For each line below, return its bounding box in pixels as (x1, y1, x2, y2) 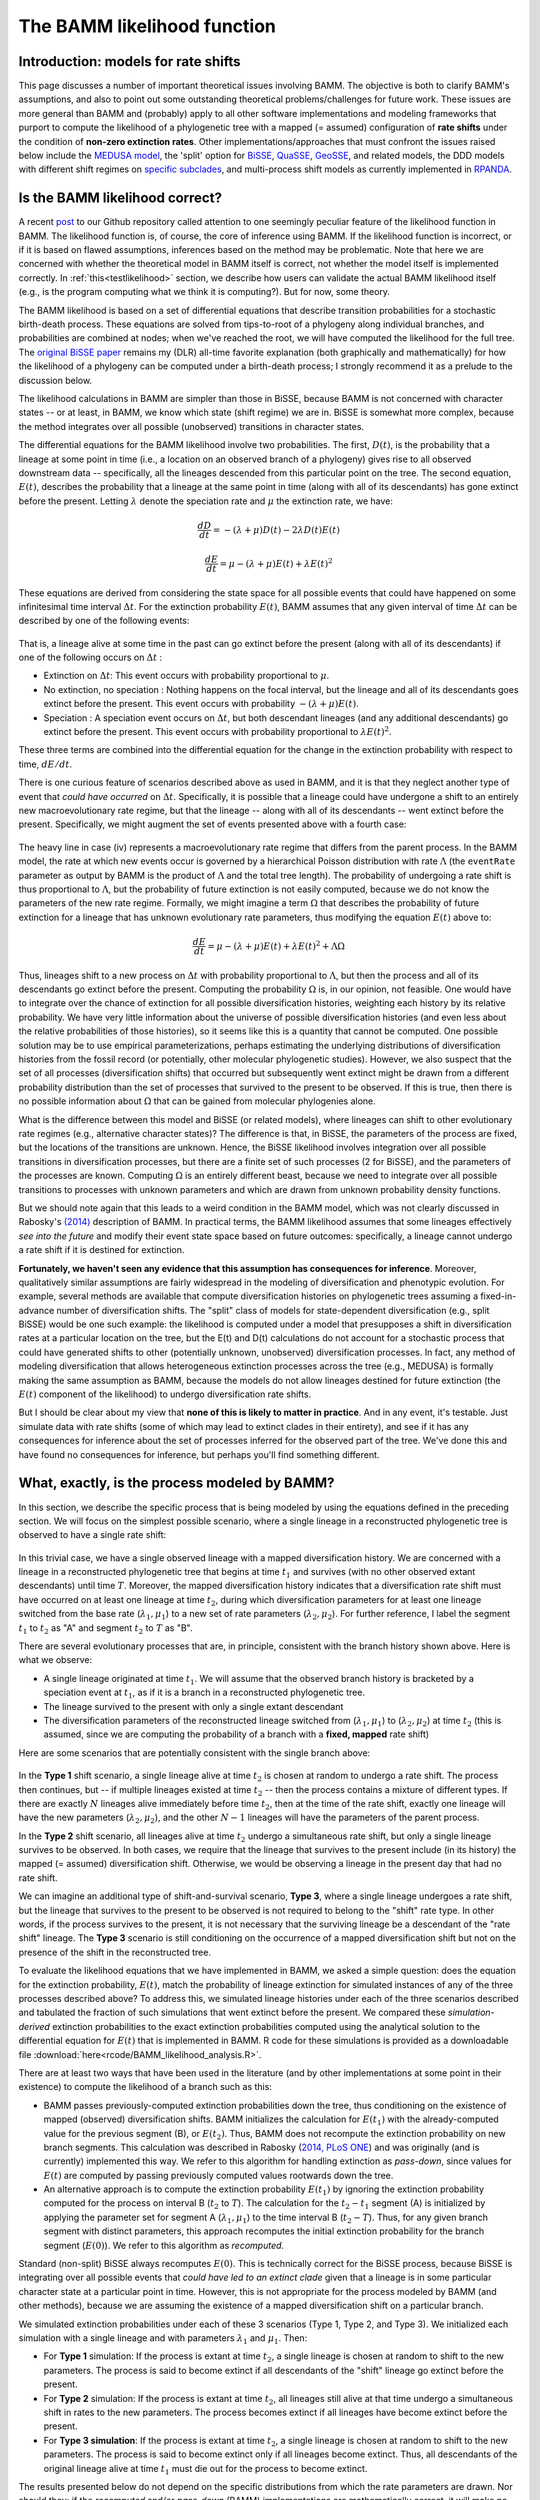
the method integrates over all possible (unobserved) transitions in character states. (18, 420, 365, 432)
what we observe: (18, 1654, 93, 1666)
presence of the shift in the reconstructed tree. (18, 1946, 212, 1958)
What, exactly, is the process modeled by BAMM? (18, 1475, 335, 1492)
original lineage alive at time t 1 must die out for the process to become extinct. (43, 2462, 368, 2477)
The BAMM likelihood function (18, 15, 277, 37)
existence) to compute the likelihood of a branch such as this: (18, 2081, 272, 2093)
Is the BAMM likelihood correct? (18, 190, 222, 207)
